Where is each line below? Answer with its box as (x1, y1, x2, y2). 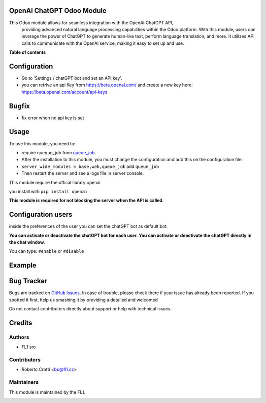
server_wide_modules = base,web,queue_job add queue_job (21, 163, 159, 169)
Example (9, 261, 36, 269)
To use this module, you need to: (9, 140, 76, 146)
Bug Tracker (9, 277, 48, 285)
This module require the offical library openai (9, 179, 100, 185)
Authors (9, 334, 30, 340)
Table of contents (9, 49, 46, 55)
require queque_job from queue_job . (21, 149, 96, 155)
